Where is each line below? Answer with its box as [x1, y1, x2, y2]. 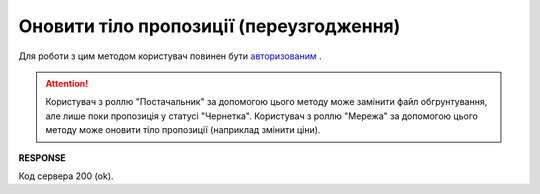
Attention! [45, 77, 89, 89]
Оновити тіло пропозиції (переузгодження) [18, 15, 401, 37]
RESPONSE [18, 151, 67, 164]
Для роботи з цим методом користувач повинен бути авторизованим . [18, 50, 322, 62]
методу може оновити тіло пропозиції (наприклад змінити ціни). [45, 124, 321, 136]
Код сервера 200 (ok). [18, 170, 114, 182]
